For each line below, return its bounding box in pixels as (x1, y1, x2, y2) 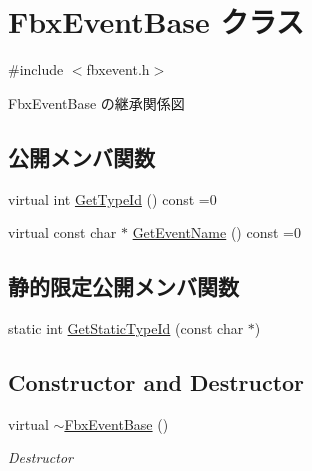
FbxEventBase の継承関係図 (8, 92, 185, 113)
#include (8, 59, 64, 80)
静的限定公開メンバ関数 (8, 271, 239, 302)
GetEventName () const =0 (132, 222, 301, 243)
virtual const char (8, 222, 117, 243)
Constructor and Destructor (8, 366, 305, 397)
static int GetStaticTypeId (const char (8, 317, 244, 338)
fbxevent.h (86, 59, 150, 80)
